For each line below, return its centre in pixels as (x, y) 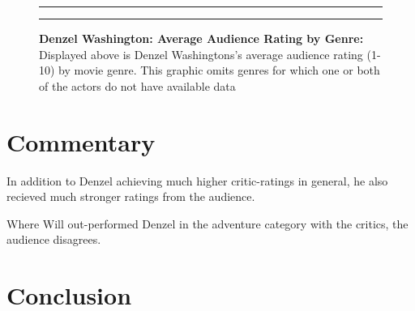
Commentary (81, 141)
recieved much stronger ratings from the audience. (131, 196)
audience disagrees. (54, 239)
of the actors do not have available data (137, 85)
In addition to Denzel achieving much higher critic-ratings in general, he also (197, 180)
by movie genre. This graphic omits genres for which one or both (219, 70)
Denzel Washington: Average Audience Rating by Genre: (201, 38)
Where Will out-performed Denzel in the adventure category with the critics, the (207, 223)
